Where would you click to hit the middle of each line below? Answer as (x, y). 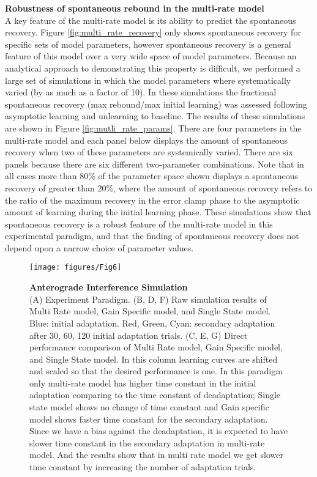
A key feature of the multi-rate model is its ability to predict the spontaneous (151, 20)
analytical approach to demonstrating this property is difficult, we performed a (153, 68)
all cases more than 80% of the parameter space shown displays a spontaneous (152, 176)
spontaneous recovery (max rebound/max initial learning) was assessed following (156, 104)
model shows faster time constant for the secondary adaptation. (149, 419)
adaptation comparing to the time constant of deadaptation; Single (155, 395)
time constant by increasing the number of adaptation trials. (143, 467)
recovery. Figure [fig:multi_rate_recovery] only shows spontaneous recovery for (153, 32)
